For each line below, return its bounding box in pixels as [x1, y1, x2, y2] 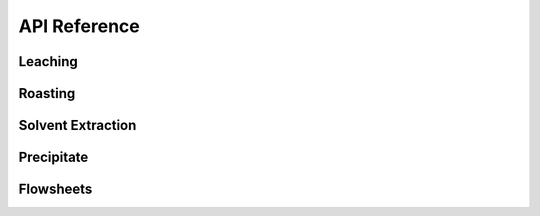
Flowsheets [18, 181, 93, 198]
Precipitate [18, 149, 89, 166]
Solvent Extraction [18, 117, 137, 134]
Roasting [18, 85, 76, 102]
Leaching [18, 53, 79, 70]
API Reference [18, 15, 140, 37]
